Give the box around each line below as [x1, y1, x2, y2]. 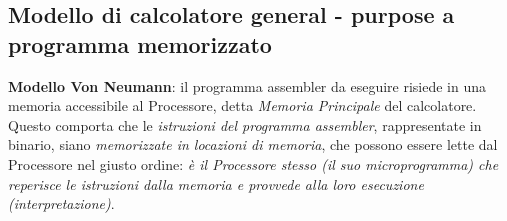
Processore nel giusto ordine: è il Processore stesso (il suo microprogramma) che [8, 153, 499, 174]
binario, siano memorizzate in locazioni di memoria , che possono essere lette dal [8, 134, 498, 155]
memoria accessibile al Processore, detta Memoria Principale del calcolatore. [8, 95, 477, 116]
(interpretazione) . [8, 193, 115, 214]
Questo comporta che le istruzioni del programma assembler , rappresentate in [8, 114, 482, 135]
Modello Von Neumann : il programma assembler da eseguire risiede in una [8, 75, 487, 96]
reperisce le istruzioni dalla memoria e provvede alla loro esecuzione [8, 173, 424, 194]
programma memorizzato [8, 28, 272, 59]
